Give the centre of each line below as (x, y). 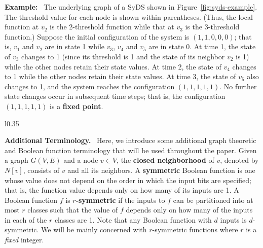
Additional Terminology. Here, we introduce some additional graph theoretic (130, 140)
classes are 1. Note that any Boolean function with (133, 219)
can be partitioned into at (213, 200)
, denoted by (239, 160)
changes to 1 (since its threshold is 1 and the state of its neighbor (123, 56)
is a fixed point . (77, 106)
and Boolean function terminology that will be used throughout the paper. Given (131, 150)
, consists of (41, 170)
